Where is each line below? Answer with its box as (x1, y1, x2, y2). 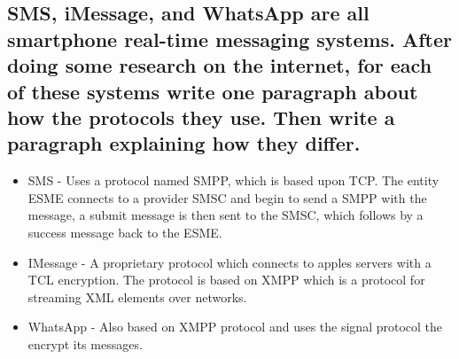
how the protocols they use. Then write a (7, 103, 395, 130)
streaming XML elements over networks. (27, 287, 247, 306)
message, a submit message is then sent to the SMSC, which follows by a (27, 206, 424, 224)
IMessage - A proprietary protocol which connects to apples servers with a (27, 253, 432, 271)
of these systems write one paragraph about (7, 77, 418, 105)
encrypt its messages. (27, 334, 143, 353)
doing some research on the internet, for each (7, 51, 432, 79)
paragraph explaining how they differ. (7, 129, 361, 157)
